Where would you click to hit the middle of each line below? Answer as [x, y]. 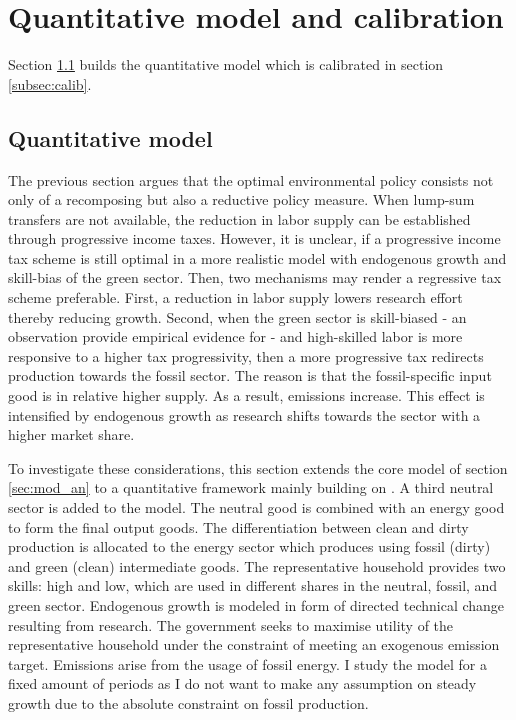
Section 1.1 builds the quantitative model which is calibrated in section [226, 64]
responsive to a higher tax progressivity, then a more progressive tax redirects [246, 355]
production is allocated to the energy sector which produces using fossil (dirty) [249, 546]
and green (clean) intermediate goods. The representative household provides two [257, 565]
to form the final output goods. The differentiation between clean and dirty [238, 526]
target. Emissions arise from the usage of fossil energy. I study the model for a [247, 663]
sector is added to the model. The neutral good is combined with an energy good [256, 507]
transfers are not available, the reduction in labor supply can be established [239, 218]
